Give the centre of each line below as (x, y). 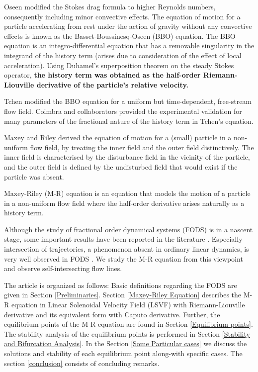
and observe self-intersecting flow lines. (63, 268)
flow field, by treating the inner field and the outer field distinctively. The (142, 147)
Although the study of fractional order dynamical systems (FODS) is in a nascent (129, 229)
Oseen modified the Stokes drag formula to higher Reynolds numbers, (110, 6)
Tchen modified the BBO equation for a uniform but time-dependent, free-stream (128, 101)
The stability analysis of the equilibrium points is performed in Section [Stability (127, 333)
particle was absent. (34, 176)
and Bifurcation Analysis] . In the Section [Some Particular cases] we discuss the (126, 343)
